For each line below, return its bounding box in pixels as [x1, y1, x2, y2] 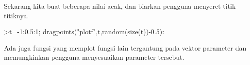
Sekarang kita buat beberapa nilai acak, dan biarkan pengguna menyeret [4, 1, 221, 11]
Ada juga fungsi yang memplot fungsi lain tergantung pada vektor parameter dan [4, 42, 247, 52]
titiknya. [4, 10, 29, 20]
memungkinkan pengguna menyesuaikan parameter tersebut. [4, 52, 184, 62]
